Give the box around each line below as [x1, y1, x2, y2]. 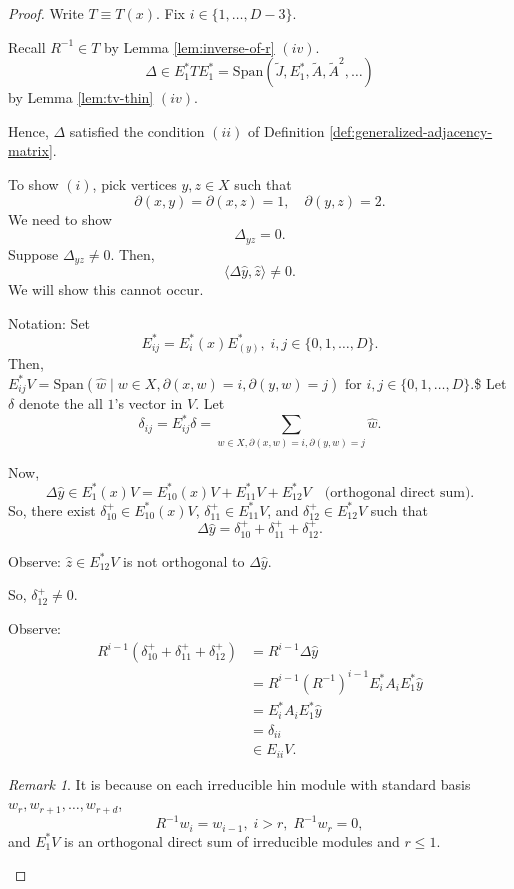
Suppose [8, 243, 59, 264]
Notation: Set [8, 312, 91, 333]
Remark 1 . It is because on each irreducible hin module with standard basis [8, 773, 471, 794]
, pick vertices [92, 173, 177, 194]
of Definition [248, 120, 325, 141]
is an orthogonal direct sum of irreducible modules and [64, 830, 400, 851]
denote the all [18, 393, 103, 414]
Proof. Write [8, 3, 84, 23]
